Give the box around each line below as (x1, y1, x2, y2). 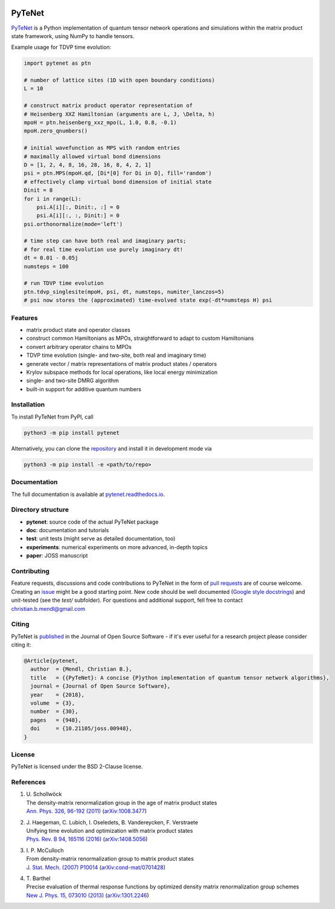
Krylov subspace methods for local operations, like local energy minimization (26, 368, 218, 376)
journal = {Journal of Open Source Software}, (30, 683, 171, 689)
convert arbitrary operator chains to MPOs (26, 343, 132, 350)
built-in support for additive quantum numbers (26, 385, 142, 393)
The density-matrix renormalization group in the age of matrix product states (26, 799, 217, 806)
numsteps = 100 (24, 263, 69, 270)
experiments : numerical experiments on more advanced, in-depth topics (26, 543, 208, 550)
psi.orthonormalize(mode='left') (24, 221, 123, 227)
